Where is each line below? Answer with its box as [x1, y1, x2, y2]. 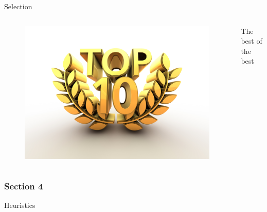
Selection [4, 1, 32, 11]
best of [241, 35, 262, 46]
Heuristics [4, 200, 35, 210]
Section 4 [4, 180, 43, 192]
